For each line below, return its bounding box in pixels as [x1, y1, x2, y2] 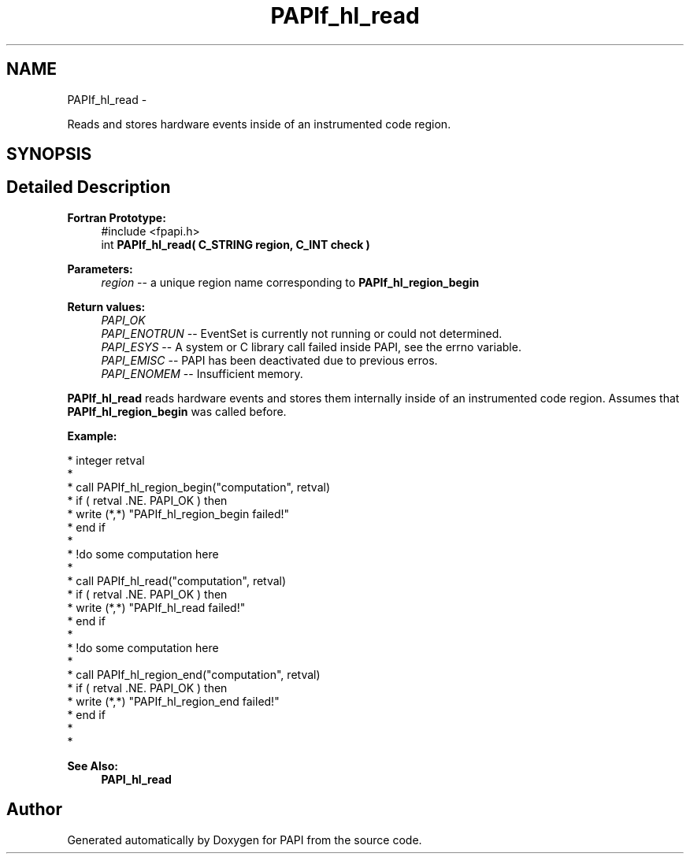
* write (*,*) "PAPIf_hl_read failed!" [67, 600, 246, 614]
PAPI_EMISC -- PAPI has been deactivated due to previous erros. [101, 353, 438, 367]
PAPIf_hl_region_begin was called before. [67, 404, 287, 418]
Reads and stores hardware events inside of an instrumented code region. [67, 117, 451, 131]
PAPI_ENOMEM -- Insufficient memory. [101, 366, 303, 380]
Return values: [67, 299, 146, 313]
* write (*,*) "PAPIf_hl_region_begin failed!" [67, 506, 290, 521]
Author [6, 799, 62, 820]
